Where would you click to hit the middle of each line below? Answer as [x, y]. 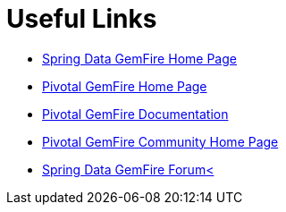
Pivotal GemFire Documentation [135, 114]
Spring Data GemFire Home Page [139, 58]
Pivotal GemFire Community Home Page [160, 141]
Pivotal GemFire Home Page [125, 86]
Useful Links [82, 19]
